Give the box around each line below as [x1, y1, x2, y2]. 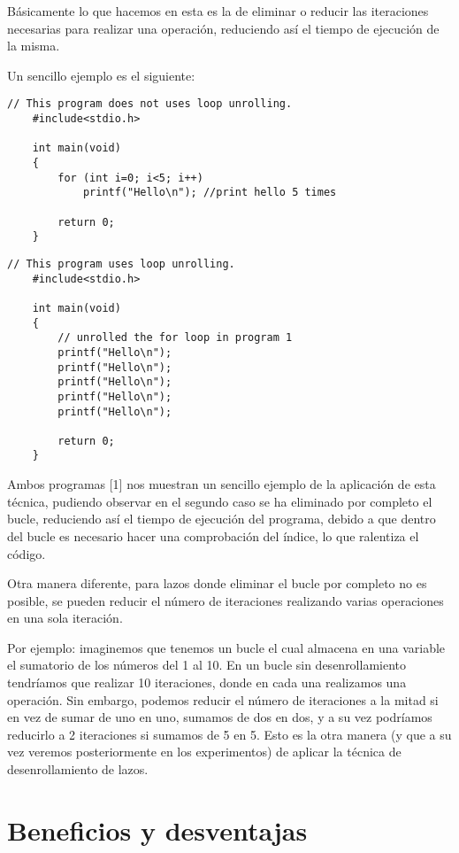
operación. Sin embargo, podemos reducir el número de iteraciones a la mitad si [7, 690, 439, 709]
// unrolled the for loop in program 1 [57, 331, 293, 345]
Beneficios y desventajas [7, 811, 308, 848]
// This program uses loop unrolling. [7, 257, 235, 270]
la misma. [7, 36, 60, 55]
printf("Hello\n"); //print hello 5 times [82, 186, 337, 199]
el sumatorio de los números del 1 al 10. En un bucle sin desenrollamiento [7, 655, 407, 674]
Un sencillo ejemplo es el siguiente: [7, 66, 195, 84]
